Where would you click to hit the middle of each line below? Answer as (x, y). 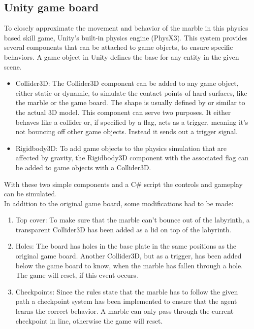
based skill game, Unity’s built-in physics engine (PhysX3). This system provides (126, 37)
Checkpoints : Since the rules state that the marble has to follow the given (127, 291)
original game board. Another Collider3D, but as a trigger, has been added (128, 256)
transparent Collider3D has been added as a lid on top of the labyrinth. (123, 229)
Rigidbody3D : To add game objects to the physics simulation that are (121, 148)
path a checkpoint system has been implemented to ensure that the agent (126, 301)
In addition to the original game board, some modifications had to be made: (119, 203)
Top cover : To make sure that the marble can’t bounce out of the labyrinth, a (133, 220)
